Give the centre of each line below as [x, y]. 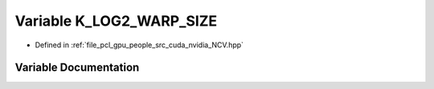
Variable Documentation [77, 68]
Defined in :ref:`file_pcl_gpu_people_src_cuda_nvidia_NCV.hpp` [139, 45]
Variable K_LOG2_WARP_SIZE [116, 21]
